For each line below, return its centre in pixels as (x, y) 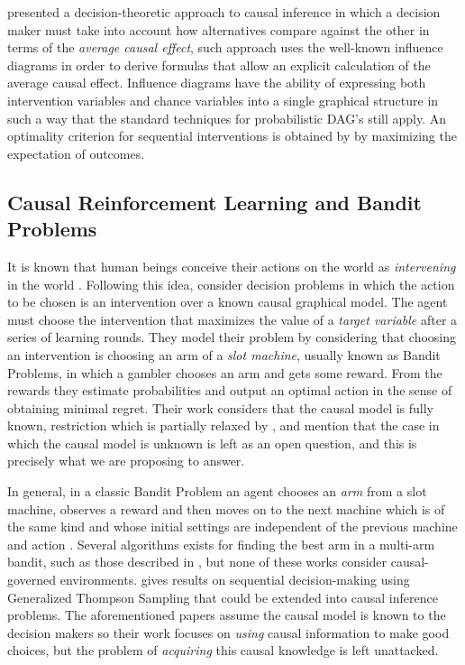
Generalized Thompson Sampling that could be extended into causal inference (223, 597)
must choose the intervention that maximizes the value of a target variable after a (232, 319)
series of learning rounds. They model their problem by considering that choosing (232, 337)
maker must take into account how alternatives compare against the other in (219, 29)
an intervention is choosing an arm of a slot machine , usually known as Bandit (224, 354)
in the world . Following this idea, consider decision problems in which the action (231, 284)
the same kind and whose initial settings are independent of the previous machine (232, 526)
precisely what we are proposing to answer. (126, 461)
